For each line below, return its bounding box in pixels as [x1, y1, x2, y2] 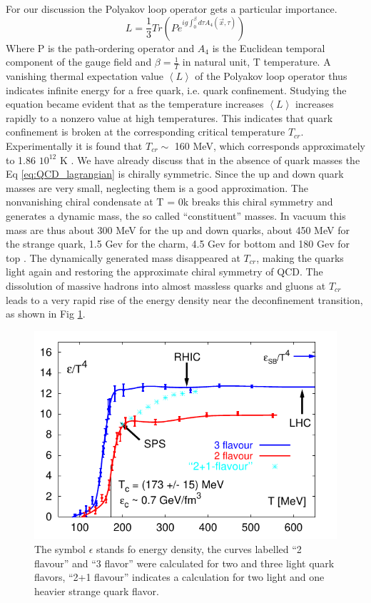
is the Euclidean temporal [212, 40, 325, 55]
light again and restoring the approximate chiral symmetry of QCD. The [6, 264, 323, 279]
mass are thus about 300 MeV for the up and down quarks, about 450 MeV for [6, 222, 350, 237]
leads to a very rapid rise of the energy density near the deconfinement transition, [6, 292, 363, 307]
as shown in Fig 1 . [6, 306, 86, 321]
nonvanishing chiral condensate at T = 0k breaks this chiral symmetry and [6, 194, 333, 209]
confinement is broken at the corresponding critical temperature [6, 124, 285, 139]
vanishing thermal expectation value [6, 69, 164, 83]
